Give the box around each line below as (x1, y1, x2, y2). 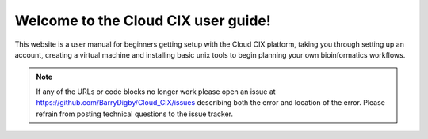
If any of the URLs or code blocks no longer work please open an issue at (36, 87, 277, 96)
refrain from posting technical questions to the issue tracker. (36, 109, 234, 118)
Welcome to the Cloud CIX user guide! (14, 12, 271, 29)
